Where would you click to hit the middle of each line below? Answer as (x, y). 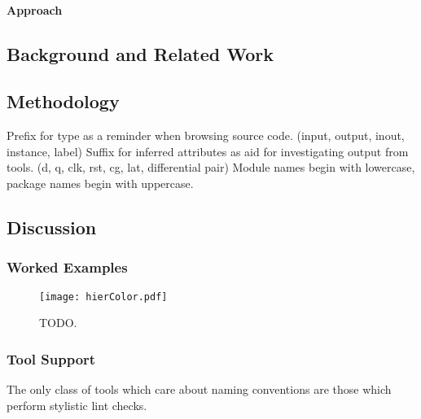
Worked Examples (67, 267)
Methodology (63, 101)
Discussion (52, 227)
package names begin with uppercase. (100, 183)
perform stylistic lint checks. (77, 405)
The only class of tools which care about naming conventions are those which (199, 389)
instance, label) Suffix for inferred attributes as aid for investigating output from (208, 151)
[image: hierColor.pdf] (103, 297)
